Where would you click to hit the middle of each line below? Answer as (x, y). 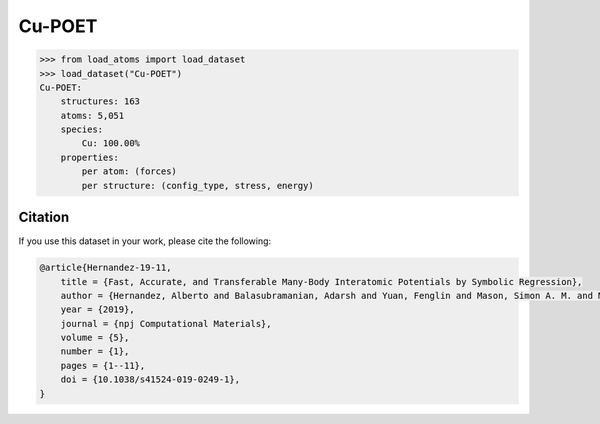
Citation (44, 217)
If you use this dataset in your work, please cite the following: (145, 241)
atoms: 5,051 (92, 115)
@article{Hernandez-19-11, (105, 268)
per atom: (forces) (129, 171)
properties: (90, 157)
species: (82, 129)
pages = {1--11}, (103, 365)
